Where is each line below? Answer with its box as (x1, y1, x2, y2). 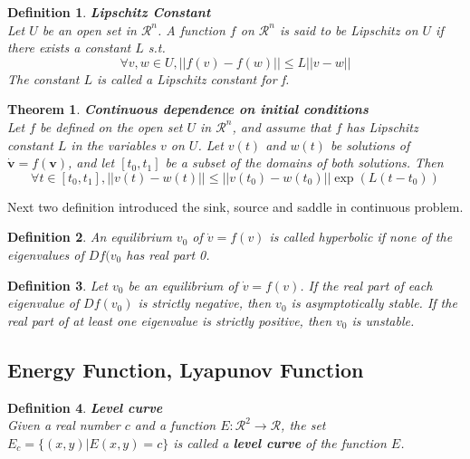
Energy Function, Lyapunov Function (7, 355, 364, 383)
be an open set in (42, 20, 137, 39)
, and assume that (232, 117, 331, 136)
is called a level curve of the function (173, 433, 387, 452)
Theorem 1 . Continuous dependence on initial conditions (7, 100, 369, 119)
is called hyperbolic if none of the (269, 227, 453, 246)
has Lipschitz (346, 117, 418, 136)
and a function (134, 416, 216, 435)
